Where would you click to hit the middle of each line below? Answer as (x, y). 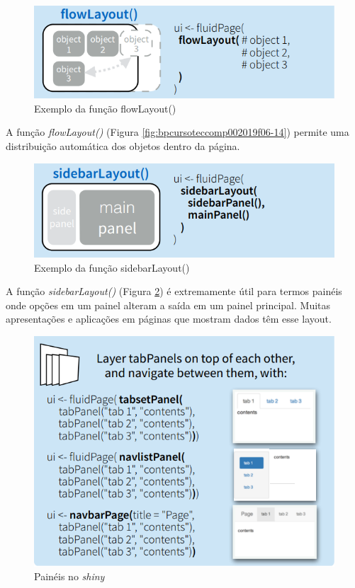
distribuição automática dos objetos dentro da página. (123, 145)
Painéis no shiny (69, 576)
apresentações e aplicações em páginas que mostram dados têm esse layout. (169, 319)
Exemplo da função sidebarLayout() (112, 267)
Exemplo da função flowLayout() (105, 108)
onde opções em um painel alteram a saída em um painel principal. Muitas (168, 305)
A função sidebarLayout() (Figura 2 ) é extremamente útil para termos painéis (174, 291)
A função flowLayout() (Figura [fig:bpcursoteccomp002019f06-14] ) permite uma (177, 132)
